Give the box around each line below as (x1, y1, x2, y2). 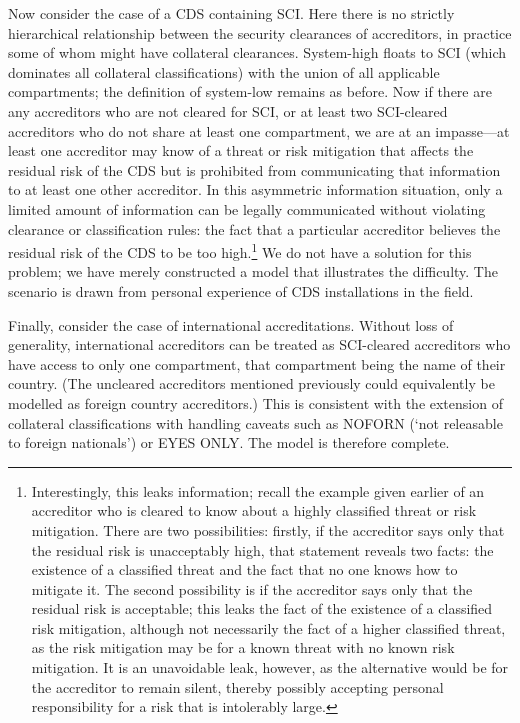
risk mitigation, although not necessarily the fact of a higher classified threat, (31, 617, 506, 638)
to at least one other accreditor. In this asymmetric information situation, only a (8, 179, 503, 200)
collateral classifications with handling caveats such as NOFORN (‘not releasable (8, 412, 503, 433)
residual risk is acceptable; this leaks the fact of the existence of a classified (31, 598, 493, 619)
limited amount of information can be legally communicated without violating (8, 198, 486, 219)
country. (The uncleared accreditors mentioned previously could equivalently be (8, 373, 495, 394)
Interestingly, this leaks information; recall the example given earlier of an (31, 480, 485, 501)
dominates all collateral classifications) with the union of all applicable (8, 61, 440, 82)
